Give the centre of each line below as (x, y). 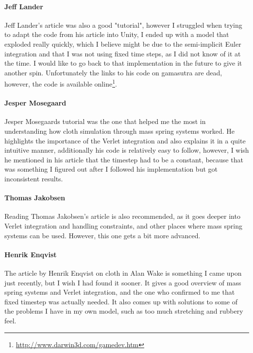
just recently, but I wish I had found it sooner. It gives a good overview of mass (123, 282)
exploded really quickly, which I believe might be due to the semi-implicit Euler (123, 44)
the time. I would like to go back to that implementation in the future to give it (123, 63)
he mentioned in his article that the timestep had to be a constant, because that (124, 159)
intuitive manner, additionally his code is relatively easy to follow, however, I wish (127, 150)
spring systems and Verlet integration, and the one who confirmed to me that (120, 292)
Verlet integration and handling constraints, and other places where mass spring (123, 225)
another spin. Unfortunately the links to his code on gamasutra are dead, (113, 72)
